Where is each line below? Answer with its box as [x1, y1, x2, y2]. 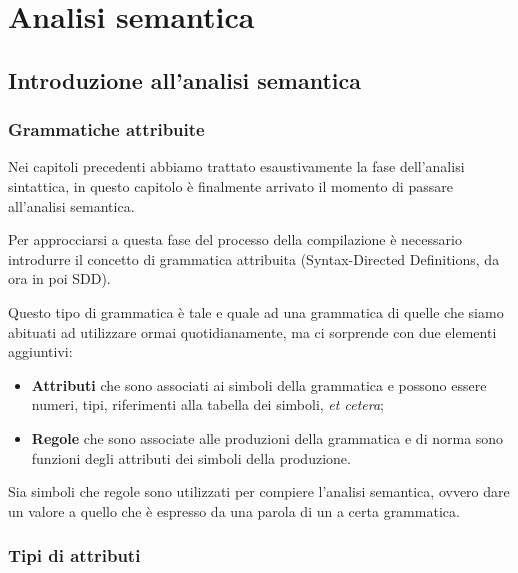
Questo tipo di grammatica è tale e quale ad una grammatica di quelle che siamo [8, 301, 504, 322]
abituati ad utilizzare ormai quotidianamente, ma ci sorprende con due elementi [8, 321, 497, 342]
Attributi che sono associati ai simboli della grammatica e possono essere [31, 374, 487, 395]
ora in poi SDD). [8, 268, 111, 289]
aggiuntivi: [8, 341, 73, 362]
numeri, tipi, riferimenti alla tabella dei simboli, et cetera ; [31, 394, 384, 415]
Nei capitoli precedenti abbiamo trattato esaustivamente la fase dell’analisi [8, 156, 465, 177]
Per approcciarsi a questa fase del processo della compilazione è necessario [8, 229, 462, 250]
